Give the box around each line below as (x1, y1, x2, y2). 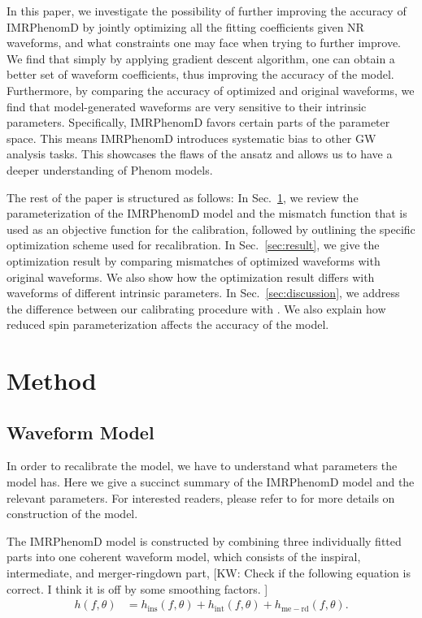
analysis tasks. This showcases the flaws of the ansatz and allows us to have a (7, 145, 393, 162)
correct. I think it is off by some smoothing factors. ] (7, 580, 268, 597)
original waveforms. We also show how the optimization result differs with (7, 268, 375, 285)
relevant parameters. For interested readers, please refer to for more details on (7, 489, 395, 506)
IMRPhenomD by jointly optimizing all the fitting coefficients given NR (7, 18, 364, 35)
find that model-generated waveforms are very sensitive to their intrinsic (7, 97, 367, 115)
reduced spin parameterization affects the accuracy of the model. (7, 316, 329, 333)
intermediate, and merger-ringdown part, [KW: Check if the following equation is (7, 564, 411, 581)
